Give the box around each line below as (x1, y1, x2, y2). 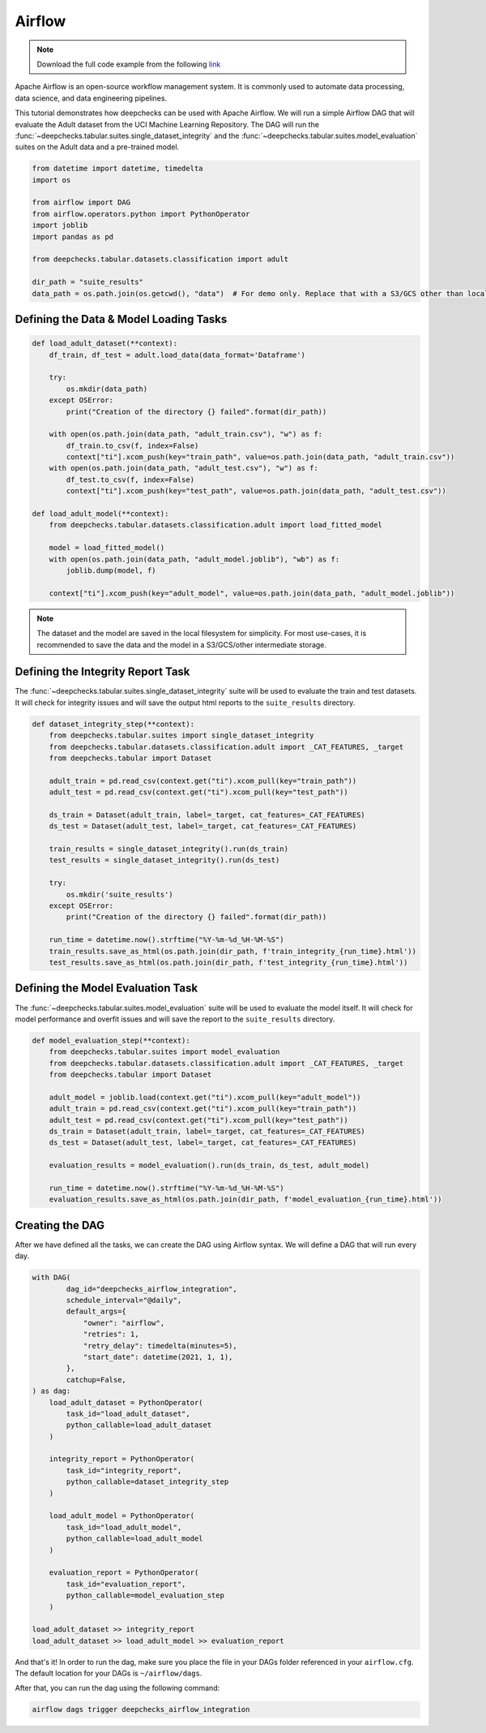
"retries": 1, (83, 1330, 139, 1339)
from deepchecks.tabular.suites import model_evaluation (49, 1047, 280, 1056)
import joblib (32, 221, 88, 230)
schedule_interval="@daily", (66, 1296, 182, 1305)
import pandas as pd (32, 232, 113, 241)
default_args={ (66, 1307, 127, 1316)
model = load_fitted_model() (49, 544, 165, 553)
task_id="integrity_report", (66, 1465, 182, 1475)
